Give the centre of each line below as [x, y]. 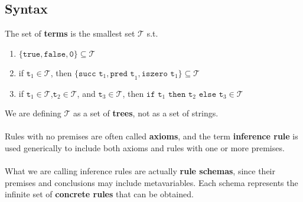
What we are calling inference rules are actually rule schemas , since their [140, 171]
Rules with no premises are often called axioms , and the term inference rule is [151, 136]
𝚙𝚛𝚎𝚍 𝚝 [122, 74]
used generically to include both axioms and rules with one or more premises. [145, 147]
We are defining [33, 113]
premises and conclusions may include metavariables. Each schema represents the [151, 182]
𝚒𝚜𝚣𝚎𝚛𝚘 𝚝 [158, 74]
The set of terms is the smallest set [70, 33]
